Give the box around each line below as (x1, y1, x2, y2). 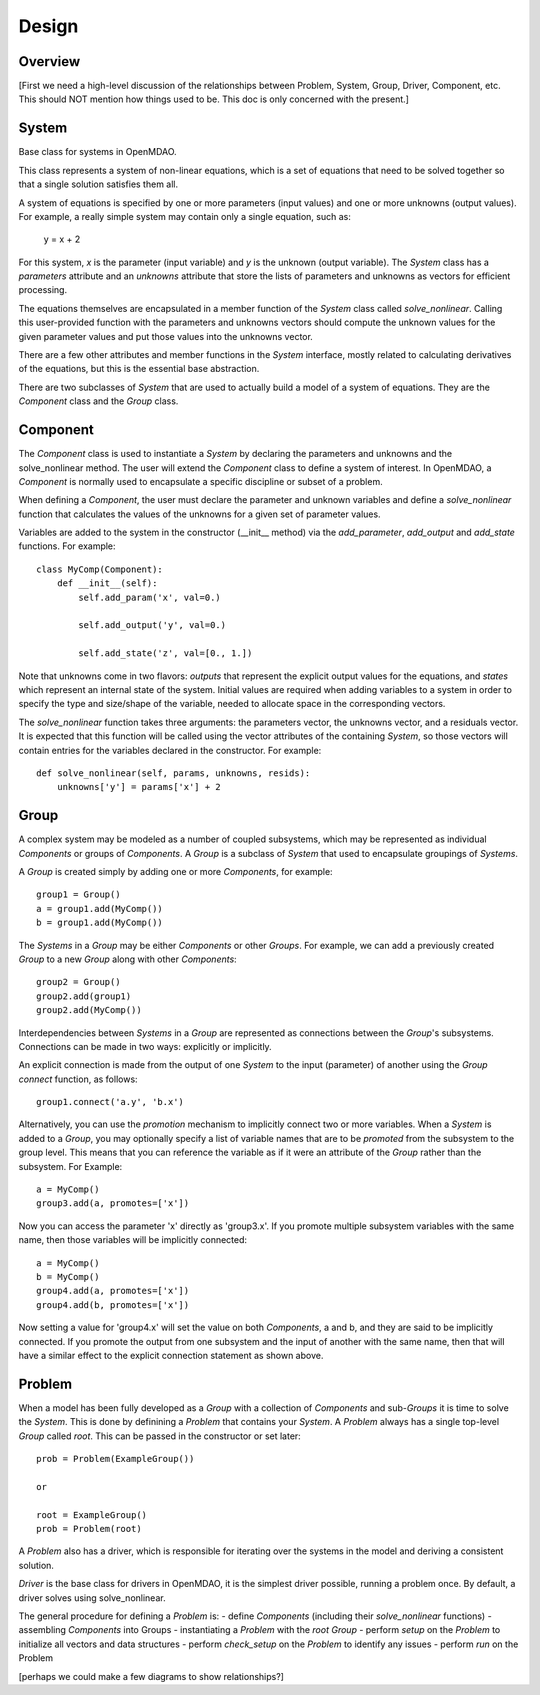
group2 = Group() (36, 976, 121, 988)
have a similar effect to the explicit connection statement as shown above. (18, 1349, 324, 1361)
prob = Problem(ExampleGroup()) (36, 1453, 195, 1465)
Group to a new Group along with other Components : (18, 953, 237, 965)
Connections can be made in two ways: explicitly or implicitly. (18, 1040, 272, 1052)
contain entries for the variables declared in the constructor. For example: (18, 744, 322, 756)
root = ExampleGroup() (36, 1509, 148, 1520)
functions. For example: (18, 540, 116, 552)
